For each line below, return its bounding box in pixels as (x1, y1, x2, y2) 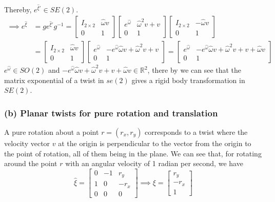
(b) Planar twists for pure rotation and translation (4, 106, 218, 119)
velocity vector (4, 138, 50, 149)
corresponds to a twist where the (145, 127, 248, 137)
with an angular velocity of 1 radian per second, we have (65, 158, 243, 169)
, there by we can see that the (147, 65, 242, 75)
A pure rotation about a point (4, 127, 99, 137)
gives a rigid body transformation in (131, 74, 245, 85)
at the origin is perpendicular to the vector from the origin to (58, 138, 251, 149)
